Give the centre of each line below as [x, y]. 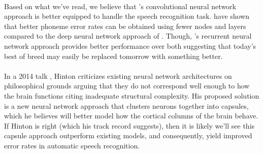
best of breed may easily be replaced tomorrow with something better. [113, 56]
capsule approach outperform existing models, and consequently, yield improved [128, 135]
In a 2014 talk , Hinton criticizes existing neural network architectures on [118, 75]
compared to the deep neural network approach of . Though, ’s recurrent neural [128, 36]
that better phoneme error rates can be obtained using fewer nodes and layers [125, 26]
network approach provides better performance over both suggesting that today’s [130, 45]
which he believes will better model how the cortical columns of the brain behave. [131, 116]
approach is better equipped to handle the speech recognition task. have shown [127, 16]
